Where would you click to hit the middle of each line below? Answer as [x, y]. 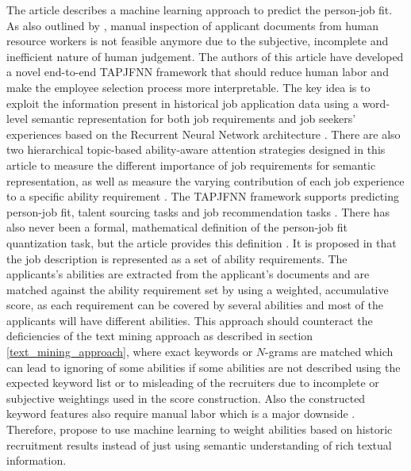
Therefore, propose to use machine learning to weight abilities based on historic [200, 429]
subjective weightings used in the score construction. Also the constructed [186, 398]
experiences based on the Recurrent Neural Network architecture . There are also [204, 134]
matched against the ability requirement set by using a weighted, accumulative [198, 289]
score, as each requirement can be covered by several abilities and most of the [195, 305]
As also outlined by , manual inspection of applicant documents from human [192, 25]
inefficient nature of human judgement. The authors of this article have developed [205, 56]
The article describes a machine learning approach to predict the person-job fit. [200, 10]
